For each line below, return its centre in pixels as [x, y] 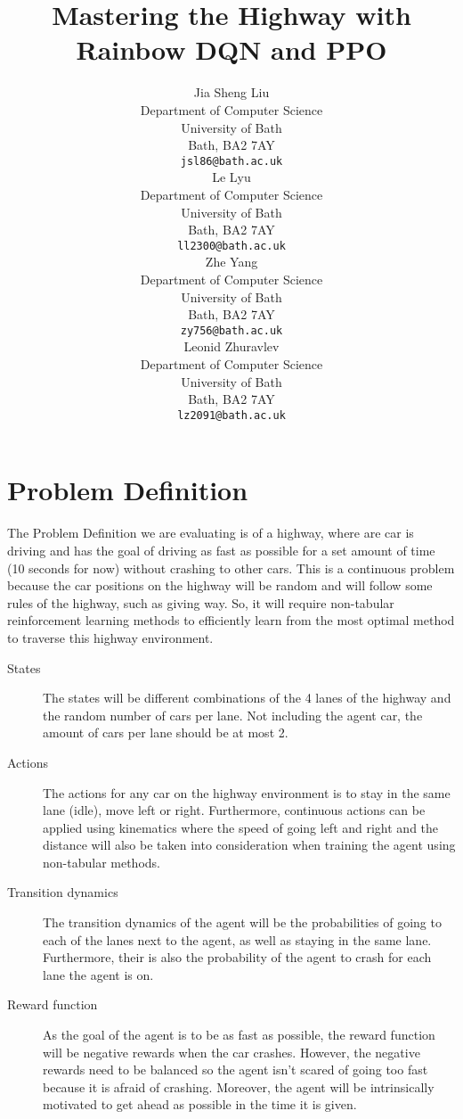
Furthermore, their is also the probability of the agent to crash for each [237, 957]
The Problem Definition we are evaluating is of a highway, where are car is [211, 533]
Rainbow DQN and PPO [231, 49]
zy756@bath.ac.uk [231, 330]
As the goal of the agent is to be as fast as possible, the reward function [239, 1035]
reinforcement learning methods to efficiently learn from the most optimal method [231, 620]
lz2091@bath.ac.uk [231, 415]
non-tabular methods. [102, 862]
